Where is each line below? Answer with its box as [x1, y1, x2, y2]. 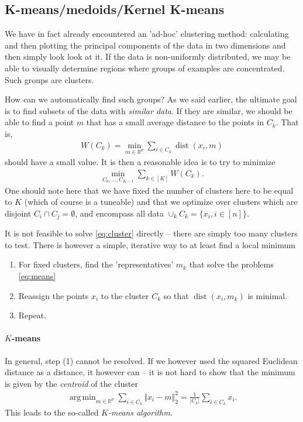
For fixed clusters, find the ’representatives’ [18, 258, 174, 270]
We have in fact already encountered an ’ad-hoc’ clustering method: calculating [5, 28, 289, 40]
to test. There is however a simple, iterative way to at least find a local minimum [5, 238, 295, 251]
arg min [69, 393, 96, 402]
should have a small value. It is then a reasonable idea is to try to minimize [5, 156, 276, 168]
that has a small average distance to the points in [86, 116, 264, 128]
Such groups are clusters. [5, 73, 94, 85]
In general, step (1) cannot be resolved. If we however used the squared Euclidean [5, 354, 298, 366]
